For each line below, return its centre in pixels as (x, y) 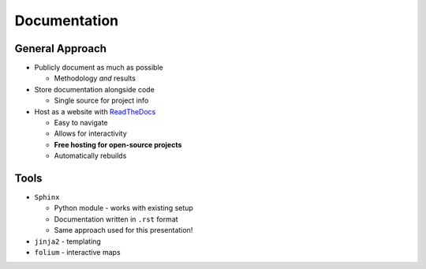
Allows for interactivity (91, 133)
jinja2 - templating (68, 241)
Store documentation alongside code (95, 89)
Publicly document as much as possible (99, 68)
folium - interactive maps (78, 252)
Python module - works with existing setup (123, 208)
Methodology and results (95, 78)
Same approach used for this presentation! (123, 230)
